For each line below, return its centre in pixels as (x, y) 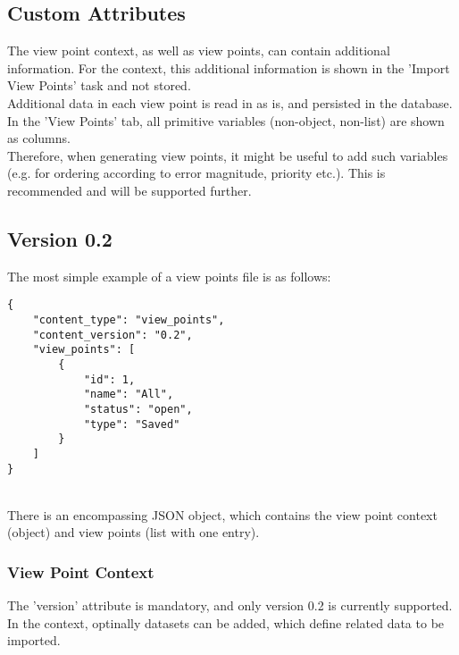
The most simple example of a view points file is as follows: (169, 276)
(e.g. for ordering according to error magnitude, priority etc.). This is (196, 173)
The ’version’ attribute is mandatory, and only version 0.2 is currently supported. (230, 605)
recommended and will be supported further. (129, 190)
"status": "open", (138, 409)
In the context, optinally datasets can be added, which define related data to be (226, 622)
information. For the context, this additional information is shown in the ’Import (229, 67)
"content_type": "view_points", (129, 320)
